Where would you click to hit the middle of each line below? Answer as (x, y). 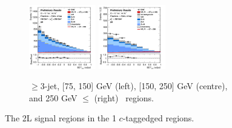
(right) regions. (124, 97)
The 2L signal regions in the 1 (61, 118)
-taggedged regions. (158, 118)
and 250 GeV (53, 97)
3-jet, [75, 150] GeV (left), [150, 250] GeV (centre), (134, 86)
